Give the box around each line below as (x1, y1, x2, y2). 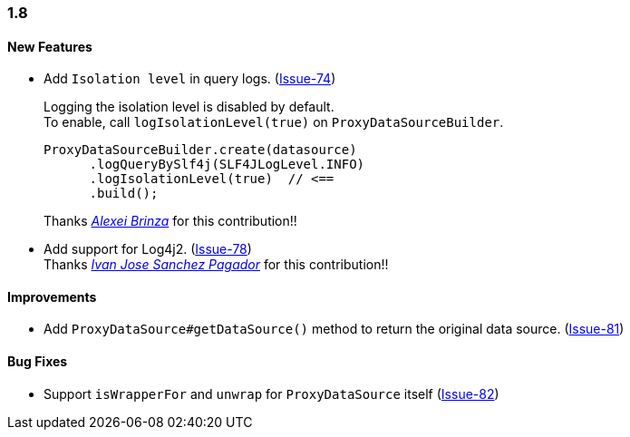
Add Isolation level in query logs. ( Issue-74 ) (44, 71, 336, 87)
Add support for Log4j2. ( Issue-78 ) (44, 241, 252, 257)
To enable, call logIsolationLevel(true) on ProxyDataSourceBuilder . (44, 114, 504, 131)
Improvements (7, 288, 97, 305)
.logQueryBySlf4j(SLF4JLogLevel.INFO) (89, 157, 365, 172)
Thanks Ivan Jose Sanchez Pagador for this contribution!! (44, 257, 389, 273)
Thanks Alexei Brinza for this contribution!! (44, 213, 297, 229)
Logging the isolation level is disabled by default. (44, 99, 334, 115)
